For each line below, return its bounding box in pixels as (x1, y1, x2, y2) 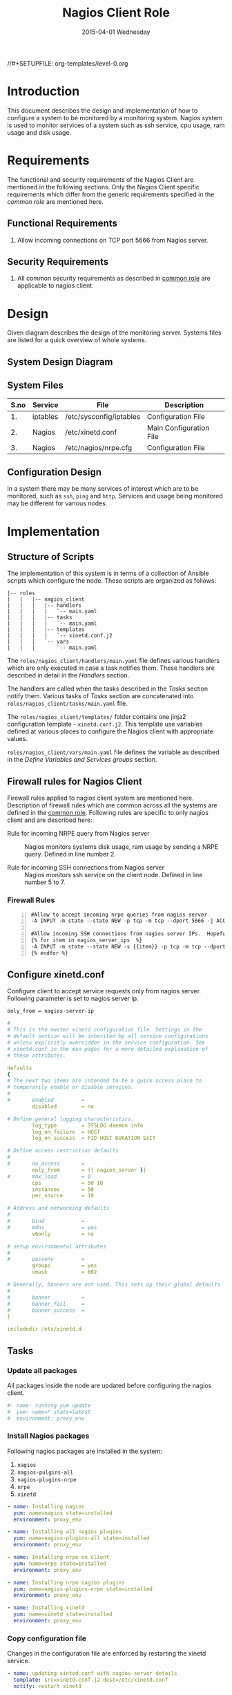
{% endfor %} (30, 949, 68, 957)
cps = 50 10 (32, 1179, 104, 1186)
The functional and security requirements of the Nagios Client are (7, 175, 194, 184)
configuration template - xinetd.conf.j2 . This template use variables (7, 720, 203, 729)
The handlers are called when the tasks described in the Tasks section (7, 684, 209, 693)
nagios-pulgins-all (17, 1469, 74, 1476)
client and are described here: (7, 816, 93, 824)
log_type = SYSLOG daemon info (32, 1122, 144, 1129)
